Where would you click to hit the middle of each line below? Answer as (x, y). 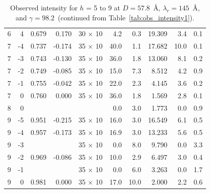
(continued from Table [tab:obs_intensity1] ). (126, 17)
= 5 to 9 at (103, 7)
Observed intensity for (44, 7)
